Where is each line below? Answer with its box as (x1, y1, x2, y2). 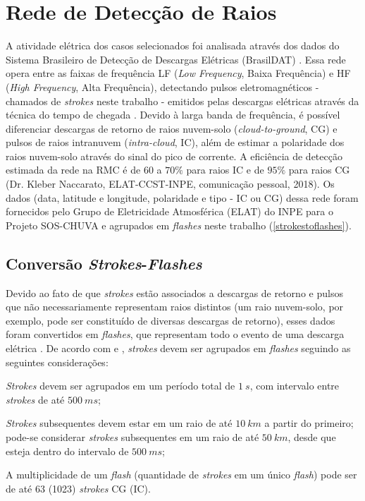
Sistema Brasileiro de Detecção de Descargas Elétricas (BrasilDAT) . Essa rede (6, 52, 346, 66)
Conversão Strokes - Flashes (6, 252, 202, 274)
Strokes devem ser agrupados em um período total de (6, 378, 235, 393)
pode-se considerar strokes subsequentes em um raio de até (6, 429, 259, 444)
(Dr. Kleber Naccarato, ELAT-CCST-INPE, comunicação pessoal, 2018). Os (6, 176, 335, 191)
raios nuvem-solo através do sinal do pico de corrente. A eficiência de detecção (6, 148, 342, 163)
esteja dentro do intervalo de (6, 443, 129, 458)
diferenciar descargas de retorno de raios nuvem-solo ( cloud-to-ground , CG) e (6, 121, 338, 135)
